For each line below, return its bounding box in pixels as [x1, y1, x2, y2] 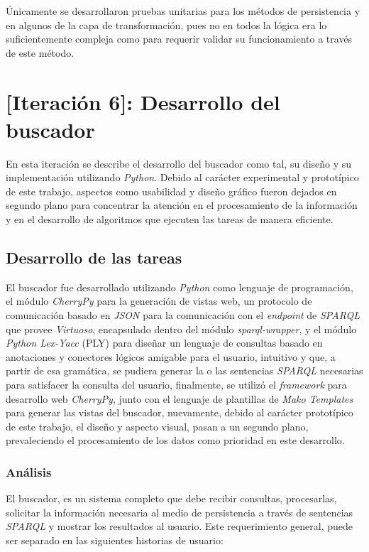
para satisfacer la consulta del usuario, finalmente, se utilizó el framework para [6, 377, 347, 392]
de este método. [6, 45, 75, 60]
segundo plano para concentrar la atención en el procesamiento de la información [6, 197, 358, 212]
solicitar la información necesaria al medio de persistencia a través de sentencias [6, 504, 353, 519]
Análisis [6, 462, 52, 480]
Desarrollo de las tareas [6, 247, 182, 269]
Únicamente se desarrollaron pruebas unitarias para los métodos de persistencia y [6, 4, 360, 18]
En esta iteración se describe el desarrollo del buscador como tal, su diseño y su [6, 156, 352, 171]
